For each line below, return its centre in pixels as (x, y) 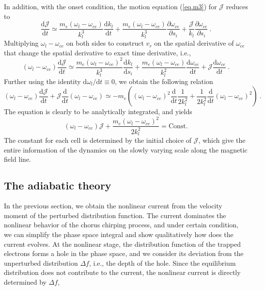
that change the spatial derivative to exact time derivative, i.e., (97, 52)
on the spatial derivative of (194, 43)
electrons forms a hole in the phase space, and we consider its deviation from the (124, 253)
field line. (18, 159)
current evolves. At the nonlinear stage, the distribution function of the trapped (122, 244)
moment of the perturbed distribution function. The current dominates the (115, 215)
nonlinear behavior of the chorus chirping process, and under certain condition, (121, 225)
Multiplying (21, 43)
